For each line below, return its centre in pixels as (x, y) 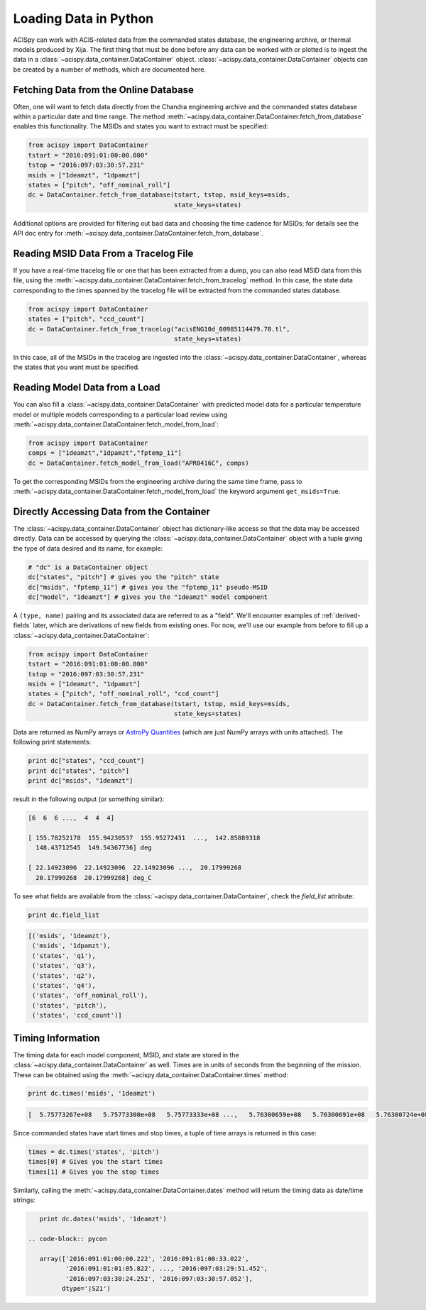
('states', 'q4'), (64, 986)
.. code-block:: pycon (67, 1239)
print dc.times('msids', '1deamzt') (92, 1094)
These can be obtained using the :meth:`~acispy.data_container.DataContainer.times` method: (151, 1074)
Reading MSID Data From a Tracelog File (103, 253)
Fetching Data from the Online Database (104, 90)
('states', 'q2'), (64, 975)
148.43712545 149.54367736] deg (94, 848)
